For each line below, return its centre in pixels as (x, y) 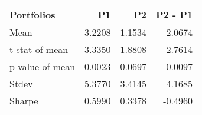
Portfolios (32, 14)
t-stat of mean (39, 49)
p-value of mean (43, 66)
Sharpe (24, 101)
